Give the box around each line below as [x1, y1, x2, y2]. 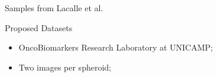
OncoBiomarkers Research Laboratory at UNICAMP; [18, 41, 213, 53]
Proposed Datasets [5, 21, 73, 34]
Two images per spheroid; [18, 61, 111, 73]
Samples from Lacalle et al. [5, 2, 103, 14]
